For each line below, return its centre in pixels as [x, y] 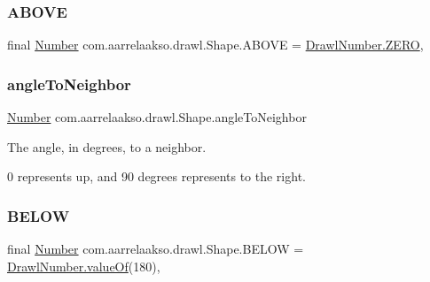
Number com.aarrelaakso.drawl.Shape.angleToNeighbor [157, 117]
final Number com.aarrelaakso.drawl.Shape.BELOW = [156, 249]
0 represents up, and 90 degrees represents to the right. [156, 176]
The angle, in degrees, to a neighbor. [107, 146]
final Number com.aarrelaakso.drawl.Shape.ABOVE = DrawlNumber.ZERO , [215, 45]
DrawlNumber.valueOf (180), [84, 266]
